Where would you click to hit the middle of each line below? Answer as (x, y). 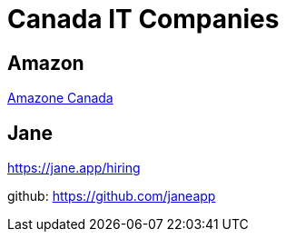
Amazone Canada (60, 98)
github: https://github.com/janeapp (112, 196)
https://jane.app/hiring (74, 168)
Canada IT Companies (143, 19)
